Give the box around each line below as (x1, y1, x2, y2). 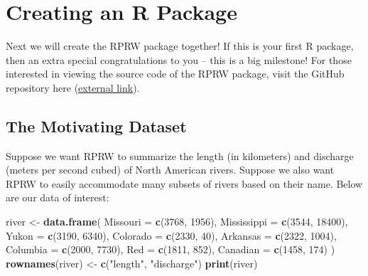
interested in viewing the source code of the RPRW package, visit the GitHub (6, 66, 345, 81)
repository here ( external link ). (6, 80, 140, 95)
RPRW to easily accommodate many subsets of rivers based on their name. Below (6, 176, 363, 191)
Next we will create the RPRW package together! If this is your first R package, (6, 38, 354, 53)
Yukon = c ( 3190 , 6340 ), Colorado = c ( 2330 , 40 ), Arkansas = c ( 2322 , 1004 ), (6, 228, 337, 243)
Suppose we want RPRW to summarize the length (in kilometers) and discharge (6, 148, 354, 163)
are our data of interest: (6, 190, 109, 205)
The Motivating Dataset (6, 115, 187, 137)
